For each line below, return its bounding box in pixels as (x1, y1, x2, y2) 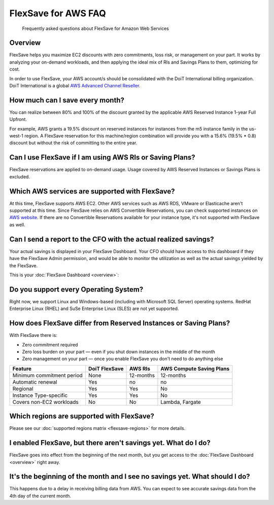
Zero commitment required (22, 341, 78, 348)
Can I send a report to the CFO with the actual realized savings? (9, 235, 214, 243)
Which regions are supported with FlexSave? (9, 412, 154, 421)
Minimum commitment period (12, 371, 83, 378)
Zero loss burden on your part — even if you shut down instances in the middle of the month (22, 349, 216, 355)
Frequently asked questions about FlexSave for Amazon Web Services (22, 25, 169, 31)
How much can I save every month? (9, 96, 124, 104)
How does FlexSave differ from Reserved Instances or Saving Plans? (9, 319, 230, 328)
